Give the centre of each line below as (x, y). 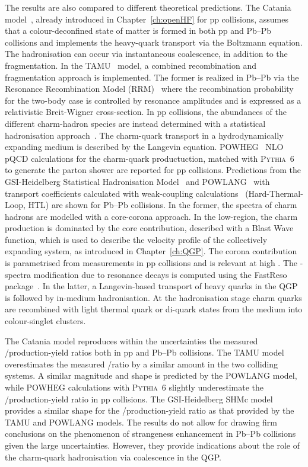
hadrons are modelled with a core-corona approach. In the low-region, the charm (151, 216)
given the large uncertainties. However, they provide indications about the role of (152, 445)
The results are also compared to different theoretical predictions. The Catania (148, 7)
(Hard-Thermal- (274, 193)
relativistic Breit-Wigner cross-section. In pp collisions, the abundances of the (146, 112)
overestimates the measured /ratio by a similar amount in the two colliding (142, 364)
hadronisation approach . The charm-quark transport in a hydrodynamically (144, 135)
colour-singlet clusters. (45, 321)
